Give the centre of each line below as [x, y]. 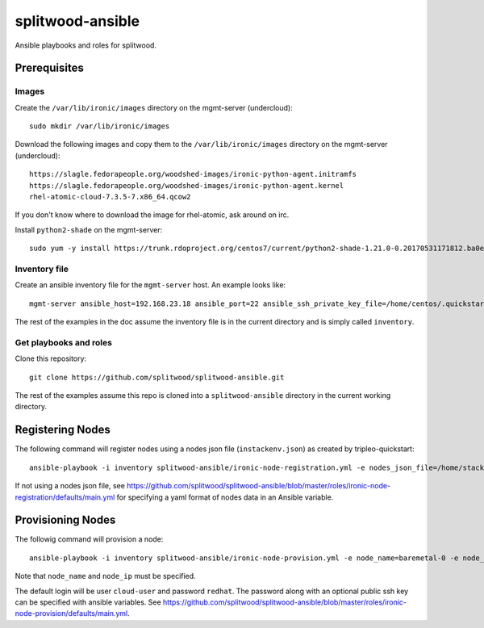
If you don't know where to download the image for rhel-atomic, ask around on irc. [152, 215]
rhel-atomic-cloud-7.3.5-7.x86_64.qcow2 [110, 197]
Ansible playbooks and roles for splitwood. [86, 45]
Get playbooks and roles [64, 342]
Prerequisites [49, 68]
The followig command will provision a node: [89, 539]
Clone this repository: [51, 358]
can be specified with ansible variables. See [88, 602]
